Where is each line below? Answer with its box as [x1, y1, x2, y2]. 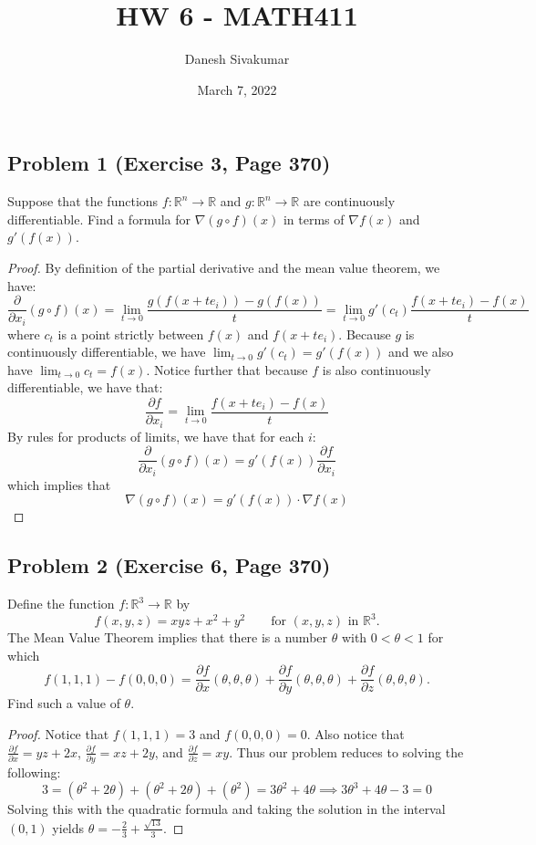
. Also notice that [306, 724, 405, 743]
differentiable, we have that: [7, 378, 163, 397]
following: [7, 762, 61, 781]
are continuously [303, 192, 396, 211]
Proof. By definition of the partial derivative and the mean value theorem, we [7, 257, 440, 276]
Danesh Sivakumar [184, 49, 290, 68]
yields [52, 818, 85, 837]
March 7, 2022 [197, 79, 277, 99]
